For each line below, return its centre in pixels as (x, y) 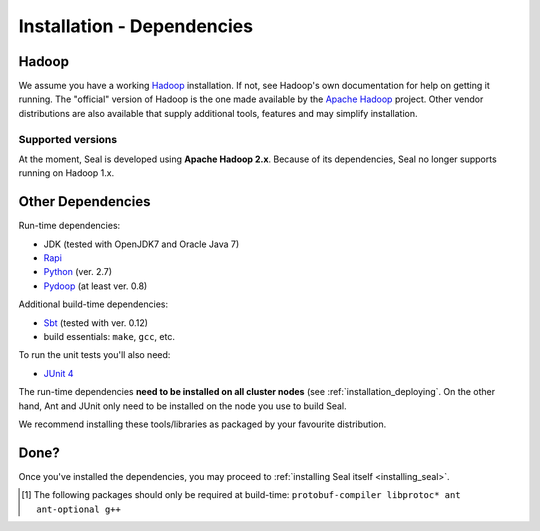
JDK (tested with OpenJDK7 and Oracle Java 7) (141, 244)
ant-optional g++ (79, 509)
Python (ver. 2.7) (78, 272)
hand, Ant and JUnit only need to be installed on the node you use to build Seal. (182, 406)
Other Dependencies (84, 201)
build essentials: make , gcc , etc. (109, 337)
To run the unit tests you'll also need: (94, 355)
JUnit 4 (58, 373)
